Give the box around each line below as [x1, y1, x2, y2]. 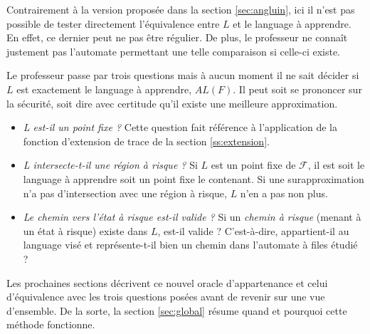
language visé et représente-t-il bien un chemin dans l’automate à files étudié [23, 237, 358, 252]
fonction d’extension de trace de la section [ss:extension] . [23, 133, 270, 148]
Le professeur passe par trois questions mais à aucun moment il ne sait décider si [6, 68, 359, 83]
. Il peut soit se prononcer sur [233, 81, 362, 96]
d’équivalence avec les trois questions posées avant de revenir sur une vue [6, 289, 325, 304]
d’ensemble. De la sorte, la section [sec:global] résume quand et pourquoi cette [6, 303, 347, 318]
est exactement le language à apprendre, [16, 81, 192, 96]
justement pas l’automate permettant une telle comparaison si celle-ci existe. [6, 43, 341, 58]
